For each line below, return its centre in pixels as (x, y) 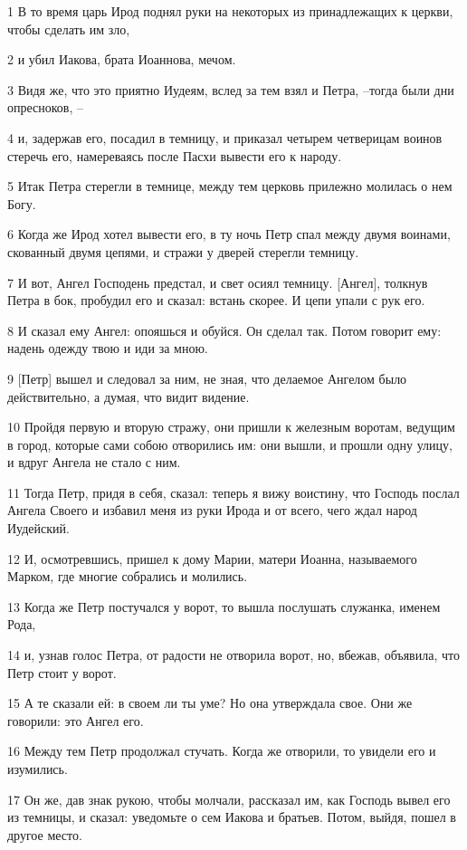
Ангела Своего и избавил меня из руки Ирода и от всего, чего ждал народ (212, 510)
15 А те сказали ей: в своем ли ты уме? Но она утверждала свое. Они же (210, 703)
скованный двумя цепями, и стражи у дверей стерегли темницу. (183, 251)
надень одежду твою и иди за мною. (108, 348)
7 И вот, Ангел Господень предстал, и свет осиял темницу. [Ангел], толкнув (218, 282)
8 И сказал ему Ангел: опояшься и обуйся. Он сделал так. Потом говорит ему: (224, 330)
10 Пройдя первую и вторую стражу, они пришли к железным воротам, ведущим (231, 427)
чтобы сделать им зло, (69, 29)
